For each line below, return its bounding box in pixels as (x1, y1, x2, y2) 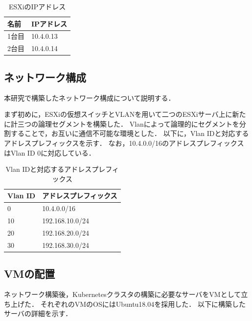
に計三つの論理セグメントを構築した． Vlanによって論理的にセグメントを (4, 118, 239, 129)
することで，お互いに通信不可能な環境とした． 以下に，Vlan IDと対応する (10, 128, 249, 138)
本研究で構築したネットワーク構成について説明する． (4, 92, 175, 103)
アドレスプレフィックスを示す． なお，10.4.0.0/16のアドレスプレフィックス (4, 137, 244, 148)
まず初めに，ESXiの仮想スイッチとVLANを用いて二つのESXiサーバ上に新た (4, 109, 246, 119)
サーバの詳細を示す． (4, 308, 72, 319)
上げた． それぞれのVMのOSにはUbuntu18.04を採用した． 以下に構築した (10, 298, 246, 309)
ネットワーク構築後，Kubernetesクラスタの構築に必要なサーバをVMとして (4, 289, 241, 299)
